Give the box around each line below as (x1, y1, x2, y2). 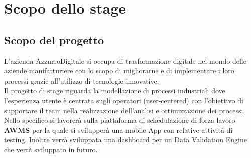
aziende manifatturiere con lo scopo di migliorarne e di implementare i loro (4, 65, 234, 76)
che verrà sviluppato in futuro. (4, 144, 98, 154)
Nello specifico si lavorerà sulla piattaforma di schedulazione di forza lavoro (4, 115, 235, 125)
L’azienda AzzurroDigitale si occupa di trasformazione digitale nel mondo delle (4, 55, 246, 66)
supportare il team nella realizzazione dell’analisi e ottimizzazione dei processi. (4, 105, 245, 115)
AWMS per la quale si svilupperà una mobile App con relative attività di (4, 124, 233, 135)
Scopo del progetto (4, 32, 104, 47)
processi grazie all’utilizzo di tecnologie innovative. (4, 75, 159, 86)
